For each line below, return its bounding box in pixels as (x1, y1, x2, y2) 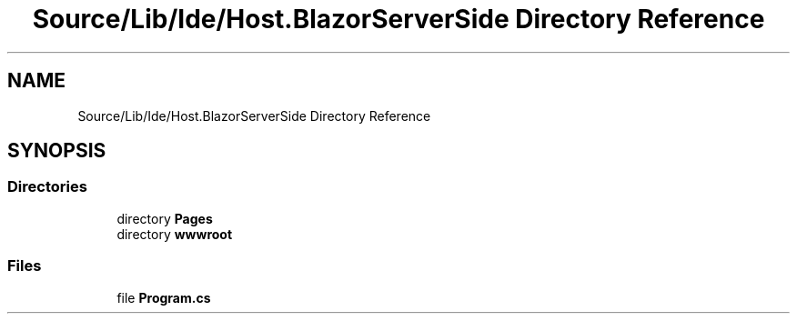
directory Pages (116, 210, 213, 226)
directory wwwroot (116, 226, 233, 242)
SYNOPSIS (7, 139, 106, 163)
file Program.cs (116, 289, 211, 306)
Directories (7, 177, 87, 196)
